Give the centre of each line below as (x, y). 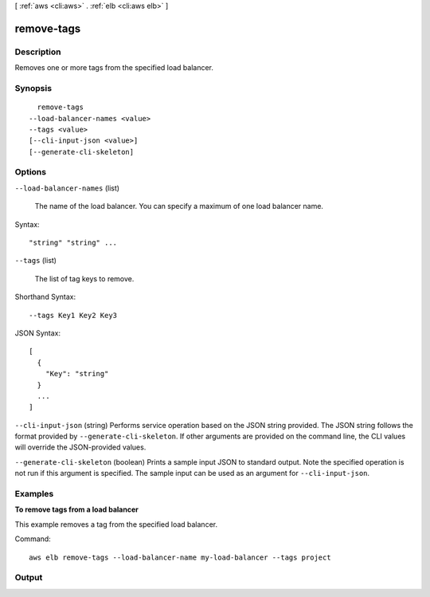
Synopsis (33, 88)
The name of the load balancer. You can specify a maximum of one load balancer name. (179, 206)
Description (38, 52)
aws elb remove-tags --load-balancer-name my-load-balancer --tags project (180, 557)
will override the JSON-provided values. (80, 447)
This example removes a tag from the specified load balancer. (116, 524)
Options (31, 172)
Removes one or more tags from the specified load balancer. (114, 68)
